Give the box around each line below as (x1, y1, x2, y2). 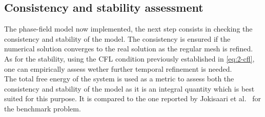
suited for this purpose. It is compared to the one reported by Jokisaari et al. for (4, 93, 261, 104)
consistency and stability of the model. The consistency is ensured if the (4, 33, 231, 44)
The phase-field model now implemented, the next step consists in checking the (4, 23, 253, 34)
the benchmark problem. (4, 103, 81, 113)
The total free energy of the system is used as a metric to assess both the (4, 73, 234, 84)
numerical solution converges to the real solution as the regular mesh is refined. (4, 43, 253, 54)
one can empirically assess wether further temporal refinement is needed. (4, 63, 232, 74)
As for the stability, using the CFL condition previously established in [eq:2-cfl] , (4, 53, 255, 64)
